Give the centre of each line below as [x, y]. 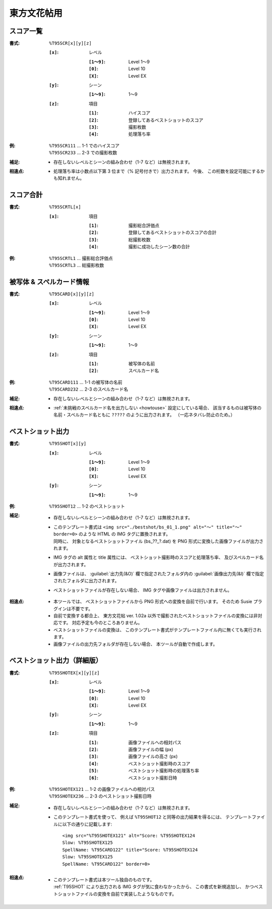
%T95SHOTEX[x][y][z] [75, 673]
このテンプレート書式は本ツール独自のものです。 [104, 879]
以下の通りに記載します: [87, 824]
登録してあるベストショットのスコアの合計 [173, 233]
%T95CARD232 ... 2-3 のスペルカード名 [89, 389]
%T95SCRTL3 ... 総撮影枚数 [77, 265]
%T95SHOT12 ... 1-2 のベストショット [87, 506]
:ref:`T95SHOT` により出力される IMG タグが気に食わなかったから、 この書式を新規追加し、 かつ [154, 887]
